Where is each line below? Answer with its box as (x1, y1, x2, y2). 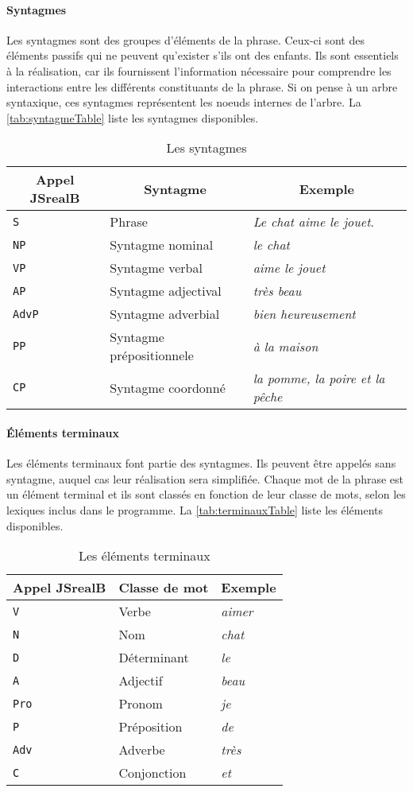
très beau (253, 281, 302, 301)
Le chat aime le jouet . (253, 212, 374, 231)
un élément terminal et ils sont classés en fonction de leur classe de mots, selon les (6, 486, 406, 503)
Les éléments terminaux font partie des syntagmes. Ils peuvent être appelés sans (6, 455, 396, 472)
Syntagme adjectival (110, 281, 222, 301)
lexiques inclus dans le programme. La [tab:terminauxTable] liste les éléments (6, 501, 384, 518)
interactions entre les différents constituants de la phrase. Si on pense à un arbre (6, 78, 398, 95)
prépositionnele (110, 346, 194, 365)
